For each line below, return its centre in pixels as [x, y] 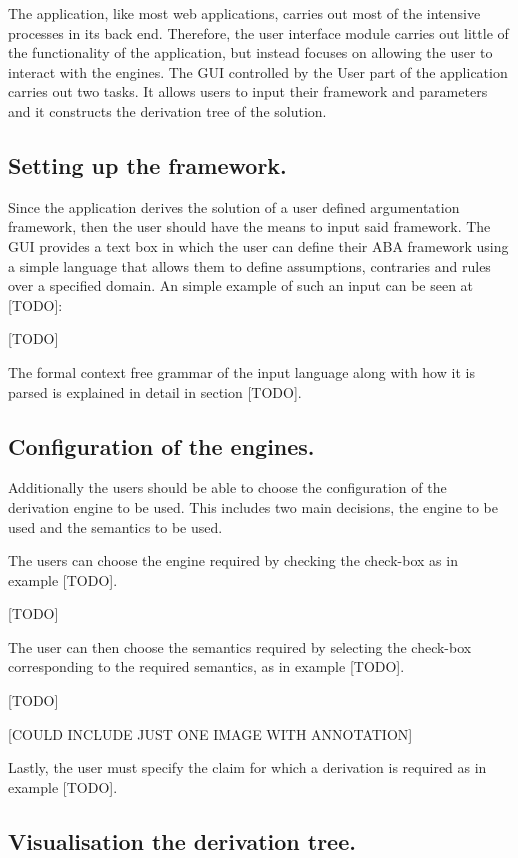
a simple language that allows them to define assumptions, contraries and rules [249, 265]
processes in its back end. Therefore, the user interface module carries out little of [258, 32]
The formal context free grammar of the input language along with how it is [241, 371]
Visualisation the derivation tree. [182, 840]
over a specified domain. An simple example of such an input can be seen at [241, 285]
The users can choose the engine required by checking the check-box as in [233, 560]
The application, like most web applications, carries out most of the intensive [244, 13]
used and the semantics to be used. [115, 526]
